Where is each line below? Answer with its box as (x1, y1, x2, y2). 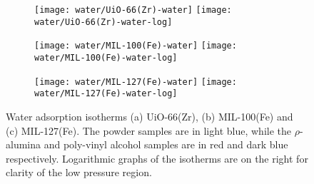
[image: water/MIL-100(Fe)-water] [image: (34, 41, 237, 51)
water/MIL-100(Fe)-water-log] (34, 52, 178, 63)
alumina (6, 137, 41, 152)
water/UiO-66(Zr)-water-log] (34, 16, 173, 27)
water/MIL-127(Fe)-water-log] (34, 88, 178, 99)
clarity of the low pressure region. (6, 165, 152, 180)
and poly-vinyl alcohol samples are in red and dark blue (44, 137, 288, 152)
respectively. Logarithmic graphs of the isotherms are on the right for (6, 150, 308, 165)
